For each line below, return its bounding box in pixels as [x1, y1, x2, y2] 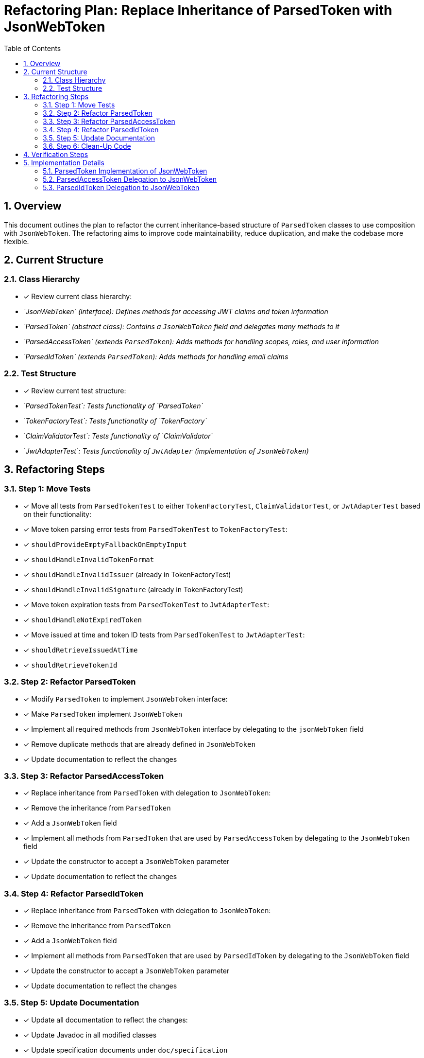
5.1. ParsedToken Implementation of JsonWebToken [43, 166, 207, 175]
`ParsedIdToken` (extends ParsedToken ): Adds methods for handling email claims [23, 352, 288, 361]
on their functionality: [23, 510, 91, 518]
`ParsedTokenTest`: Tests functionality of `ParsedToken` [23, 401, 203, 410]
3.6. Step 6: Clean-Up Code [43, 141, 131, 150]
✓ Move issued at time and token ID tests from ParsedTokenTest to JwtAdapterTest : [23, 630, 305, 639]
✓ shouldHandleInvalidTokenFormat [23, 555, 154, 564]
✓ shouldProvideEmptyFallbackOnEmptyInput [23, 540, 187, 548]
